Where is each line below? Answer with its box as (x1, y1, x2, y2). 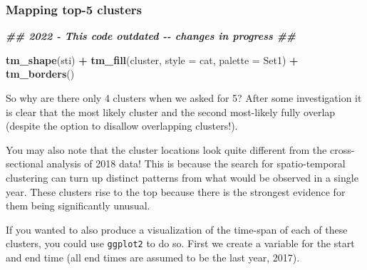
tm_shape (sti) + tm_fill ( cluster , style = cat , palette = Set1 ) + (6, 52, 299, 67)
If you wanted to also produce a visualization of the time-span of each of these (6, 222, 348, 237)
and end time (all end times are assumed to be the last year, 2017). (6, 250, 300, 264)
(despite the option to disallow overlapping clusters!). (6, 118, 238, 133)
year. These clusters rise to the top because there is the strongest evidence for (6, 184, 346, 199)
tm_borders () (6, 66, 75, 81)
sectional (6, 156, 43, 171)
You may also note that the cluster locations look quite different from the (6, 142, 327, 157)
